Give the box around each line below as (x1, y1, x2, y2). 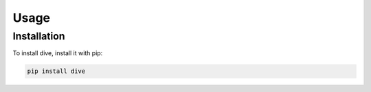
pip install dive (27, 67, 86, 75)
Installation (12, 30, 65, 42)
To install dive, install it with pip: (12, 49, 103, 57)
